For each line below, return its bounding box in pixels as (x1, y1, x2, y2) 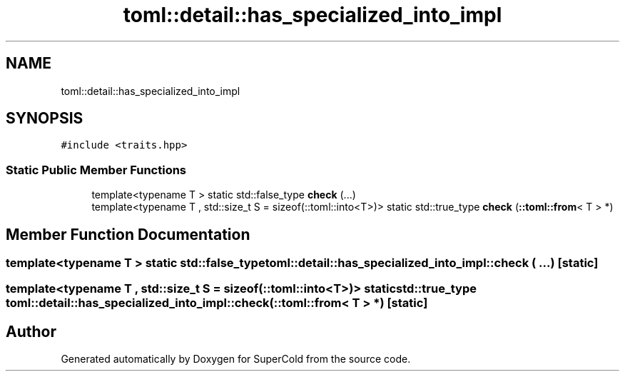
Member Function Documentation (6, 225, 250, 243)
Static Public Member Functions (6, 162, 187, 177)
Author (6, 322, 56, 341)
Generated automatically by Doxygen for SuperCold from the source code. (61, 353, 411, 366)
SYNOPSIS (6, 109, 83, 128)
